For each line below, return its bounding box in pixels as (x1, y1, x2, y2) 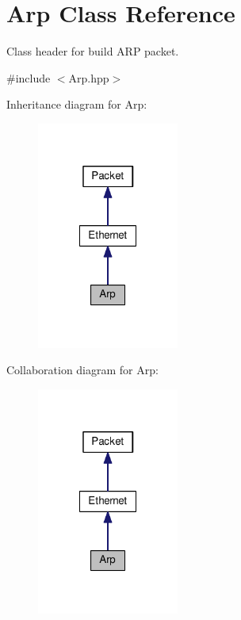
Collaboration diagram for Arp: (6, 362, 159, 378)
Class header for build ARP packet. (6, 43, 179, 59)
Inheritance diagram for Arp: (6, 96, 147, 113)
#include (6, 69, 51, 86)
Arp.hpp (68, 69, 109, 86)
